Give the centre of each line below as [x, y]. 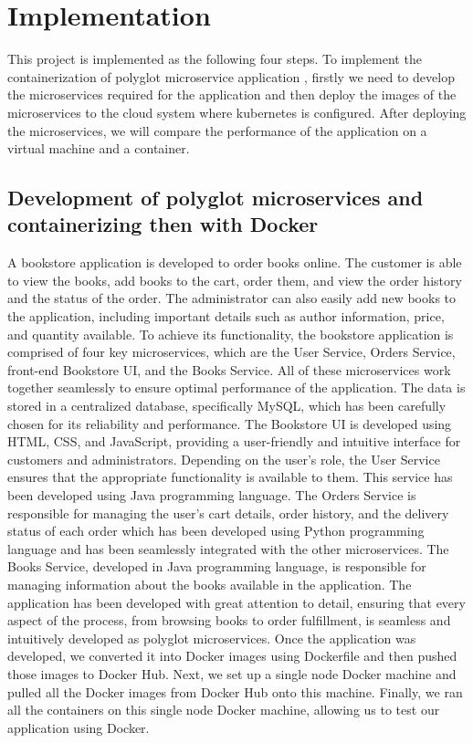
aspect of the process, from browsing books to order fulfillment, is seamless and [229, 620]
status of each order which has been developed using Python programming [216, 531]
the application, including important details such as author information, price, [226, 316]
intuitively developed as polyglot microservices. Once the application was [212, 638]
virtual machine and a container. [99, 148]
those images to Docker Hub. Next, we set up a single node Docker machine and [232, 673]
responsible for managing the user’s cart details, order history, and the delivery [228, 513]
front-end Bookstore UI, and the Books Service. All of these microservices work [229, 369]
